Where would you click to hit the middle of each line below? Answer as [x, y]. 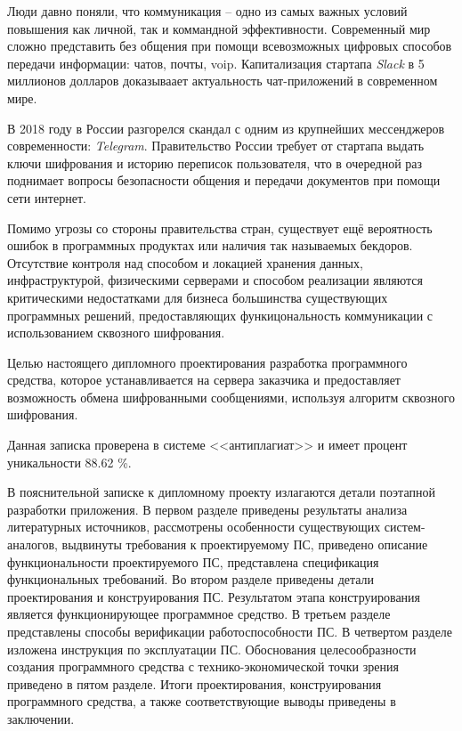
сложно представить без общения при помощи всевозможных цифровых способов [230, 46]
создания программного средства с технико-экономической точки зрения [203, 666]
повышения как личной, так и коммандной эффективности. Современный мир [219, 28]
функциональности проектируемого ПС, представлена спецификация [193, 561]
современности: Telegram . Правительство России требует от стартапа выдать [216, 146]
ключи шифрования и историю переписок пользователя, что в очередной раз [215, 162]
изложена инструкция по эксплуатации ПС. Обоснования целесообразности [212, 649]
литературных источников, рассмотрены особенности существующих [194, 527]
